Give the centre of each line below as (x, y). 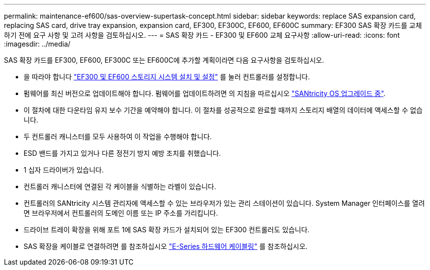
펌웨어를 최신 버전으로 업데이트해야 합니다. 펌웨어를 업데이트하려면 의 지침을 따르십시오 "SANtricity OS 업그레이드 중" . (205, 93)
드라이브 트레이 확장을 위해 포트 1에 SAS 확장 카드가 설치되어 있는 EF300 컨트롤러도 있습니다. (167, 230)
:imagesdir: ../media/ (37, 44)
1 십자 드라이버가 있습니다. (64, 170)
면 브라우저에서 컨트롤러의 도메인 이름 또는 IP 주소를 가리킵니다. (121, 213)
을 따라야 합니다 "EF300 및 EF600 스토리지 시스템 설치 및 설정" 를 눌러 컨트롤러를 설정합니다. (167, 77)
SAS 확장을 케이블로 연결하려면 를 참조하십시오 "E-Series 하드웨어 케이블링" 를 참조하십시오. (166, 246)
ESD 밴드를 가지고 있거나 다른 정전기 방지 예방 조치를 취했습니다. (122, 153)
